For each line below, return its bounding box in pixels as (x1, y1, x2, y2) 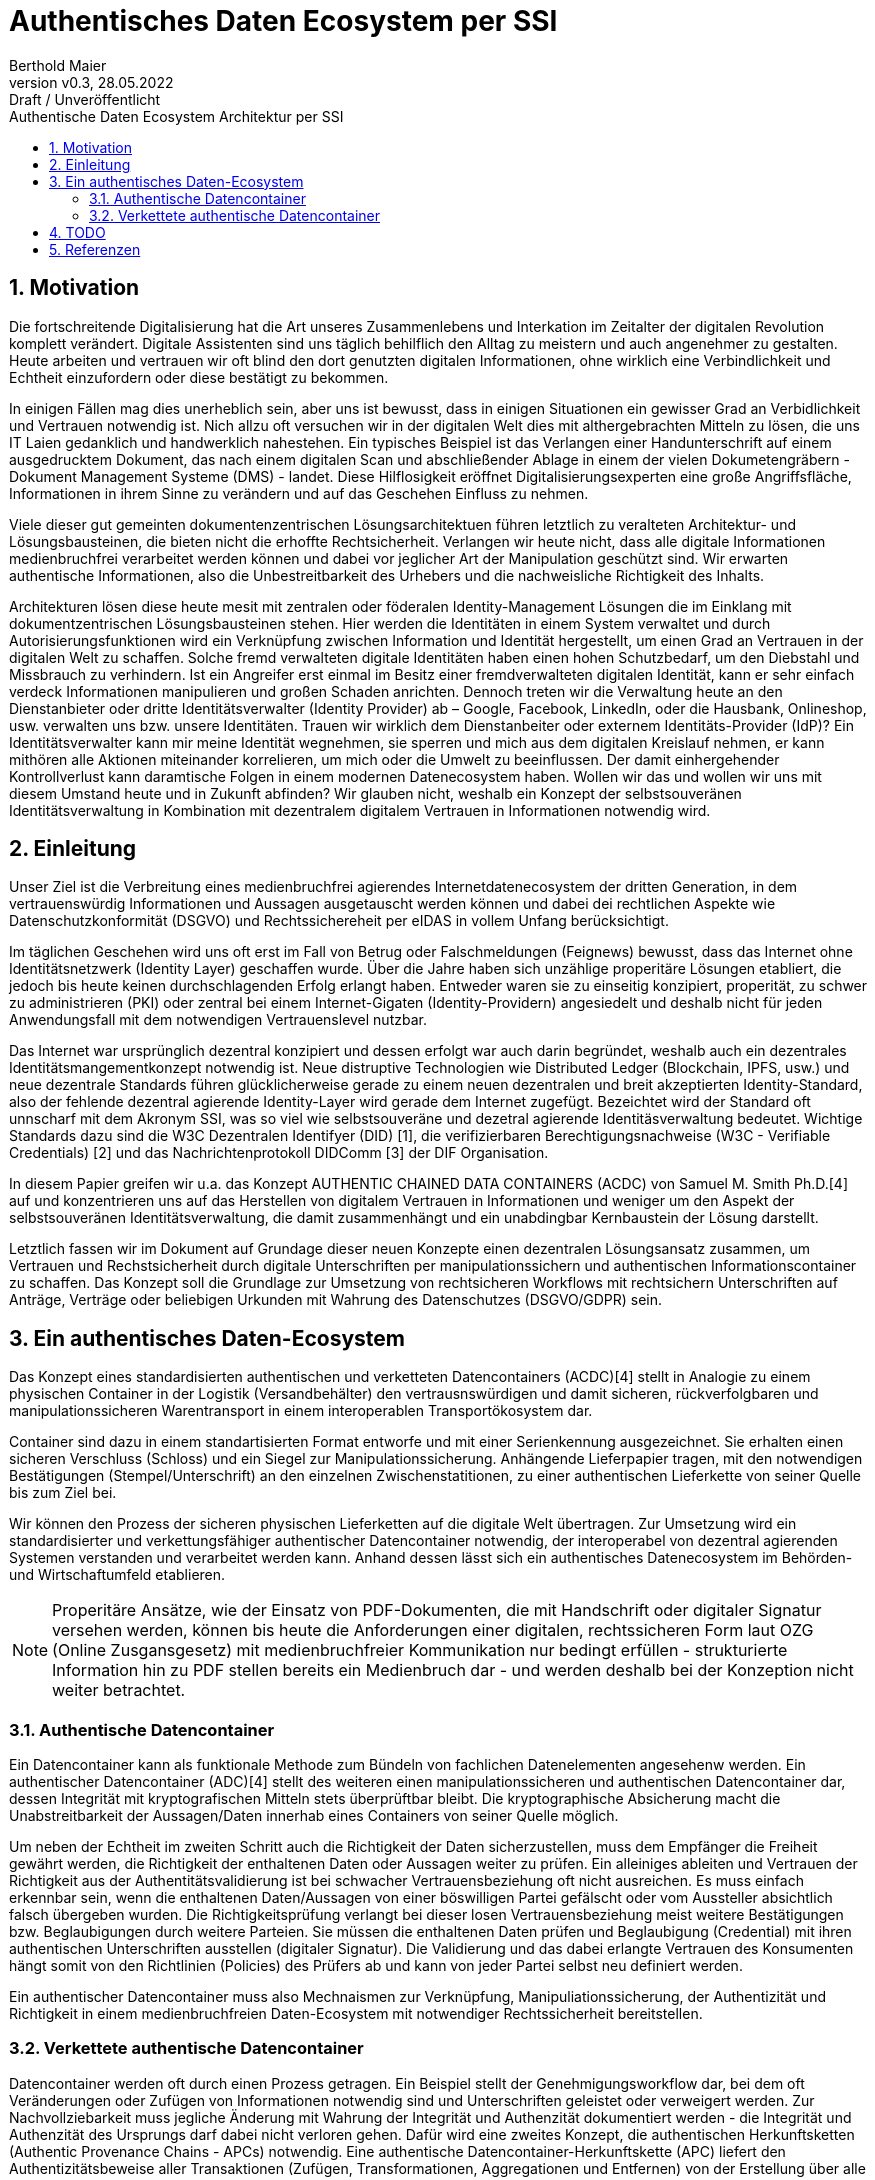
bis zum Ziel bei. (9, 1484, 117, 1502)
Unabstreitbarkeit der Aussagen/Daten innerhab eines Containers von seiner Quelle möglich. (9, 1807, 619, 1825)
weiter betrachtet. (52, 1680, 186, 1701)
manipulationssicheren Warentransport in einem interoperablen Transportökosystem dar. (9, 1402, 593, 1420)
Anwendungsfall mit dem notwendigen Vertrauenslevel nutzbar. (9, 1011, 427, 1029)
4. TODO (49, 223, 106, 241)
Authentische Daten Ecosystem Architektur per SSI (9, 107, 344, 125)
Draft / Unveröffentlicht (9, 90, 161, 108)
